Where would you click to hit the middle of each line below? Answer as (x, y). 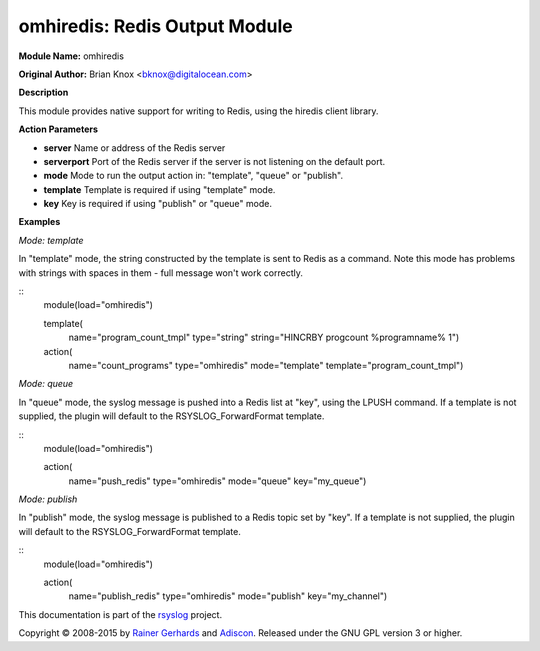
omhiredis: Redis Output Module (156, 26)
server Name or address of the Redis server (134, 147)
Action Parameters (58, 129)
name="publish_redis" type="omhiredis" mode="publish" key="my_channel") (228, 596)
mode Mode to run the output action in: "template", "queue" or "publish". (193, 176)
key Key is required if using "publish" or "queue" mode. (157, 204)
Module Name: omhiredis (71, 56)
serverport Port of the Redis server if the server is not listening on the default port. (214, 161)
